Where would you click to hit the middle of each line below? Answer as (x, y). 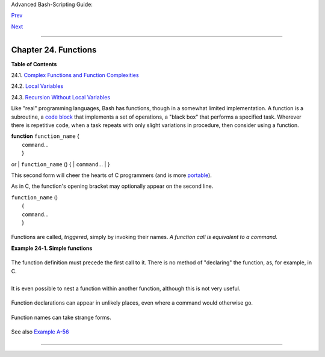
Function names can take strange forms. (61, 317)
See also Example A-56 (40, 332)
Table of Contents (34, 64)
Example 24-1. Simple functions (52, 248)
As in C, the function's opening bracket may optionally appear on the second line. (112, 186)
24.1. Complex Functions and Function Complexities (75, 75)
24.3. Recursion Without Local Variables (61, 97)
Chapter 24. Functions (54, 50)
